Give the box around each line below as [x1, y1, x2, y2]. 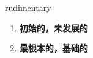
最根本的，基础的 [19, 42, 88, 54]
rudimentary [5, 1, 51, 13]
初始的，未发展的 [19, 21, 88, 34]
